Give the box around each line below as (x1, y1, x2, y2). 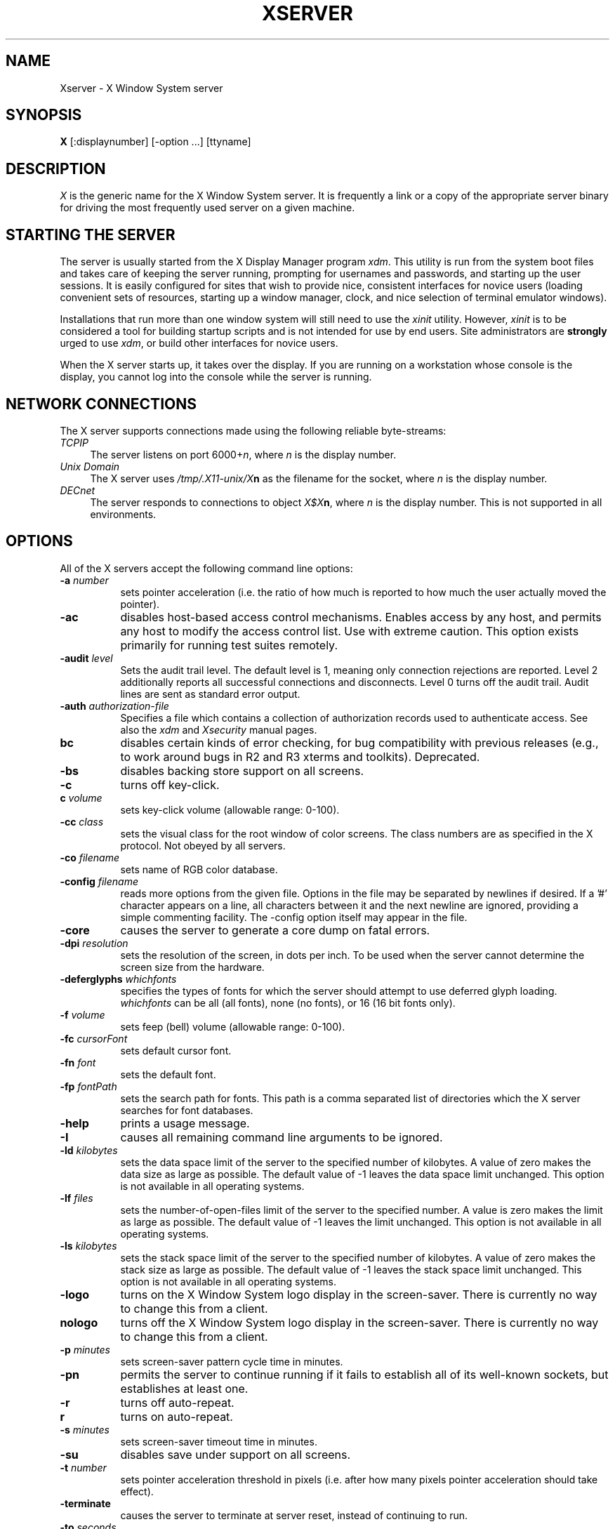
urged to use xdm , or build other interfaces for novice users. (60, 337, 338, 350)
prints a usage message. (120, 1116, 250, 1130)
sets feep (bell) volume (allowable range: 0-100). (120, 1020, 345, 1033)
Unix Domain (60, 460, 120, 472)
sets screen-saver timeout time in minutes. (120, 1435, 317, 1448)
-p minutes (60, 1343, 110, 1356)
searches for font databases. (120, 1104, 253, 1116)
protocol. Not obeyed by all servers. (120, 839, 286, 852)
